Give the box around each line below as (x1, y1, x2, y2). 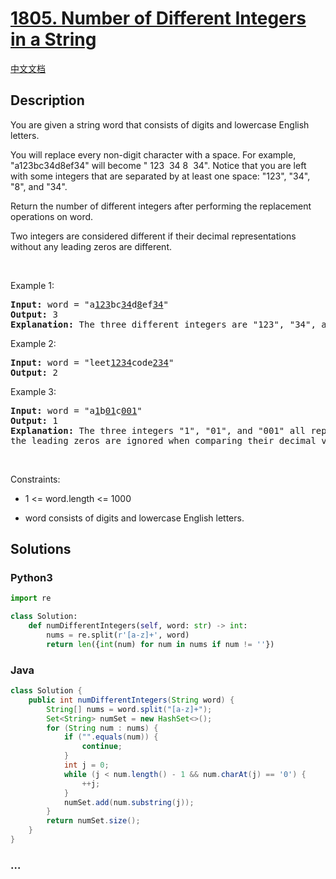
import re (10, 593, 52, 604)
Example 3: (10, 385, 57, 397)
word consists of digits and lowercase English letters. (24, 512, 245, 524)
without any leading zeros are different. (10, 240, 173, 252)
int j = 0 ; (63, 760, 110, 771)
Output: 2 (10, 367, 58, 378)
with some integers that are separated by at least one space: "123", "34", (10, 170, 311, 182)
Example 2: (10, 337, 57, 349)
